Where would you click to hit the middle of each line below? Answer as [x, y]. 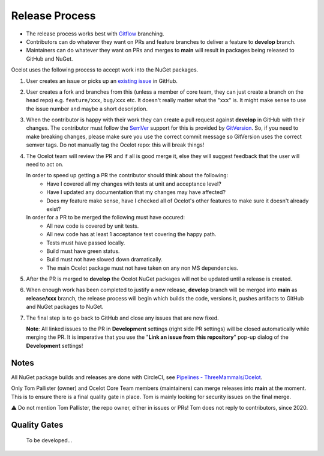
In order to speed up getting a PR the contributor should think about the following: [127, 175]
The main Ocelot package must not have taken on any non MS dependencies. [142, 268]
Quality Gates [37, 424]
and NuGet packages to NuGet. [65, 307]
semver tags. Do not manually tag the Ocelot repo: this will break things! [115, 145]
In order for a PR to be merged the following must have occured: [106, 217]
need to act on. [45, 165]
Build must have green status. [83, 251]
